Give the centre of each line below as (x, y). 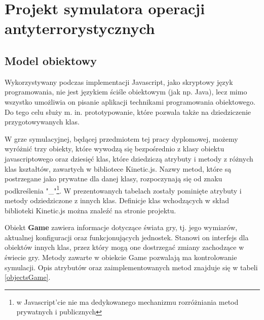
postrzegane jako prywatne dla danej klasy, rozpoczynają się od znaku (114, 179)
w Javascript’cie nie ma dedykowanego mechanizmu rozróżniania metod (127, 301)
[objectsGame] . (28, 277)
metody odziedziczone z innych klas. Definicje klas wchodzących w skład (117, 200)
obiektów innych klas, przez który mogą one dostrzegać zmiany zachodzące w (124, 247)
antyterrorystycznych (80, 28)
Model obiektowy (51, 60)
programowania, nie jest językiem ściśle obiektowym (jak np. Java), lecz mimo (126, 92)
